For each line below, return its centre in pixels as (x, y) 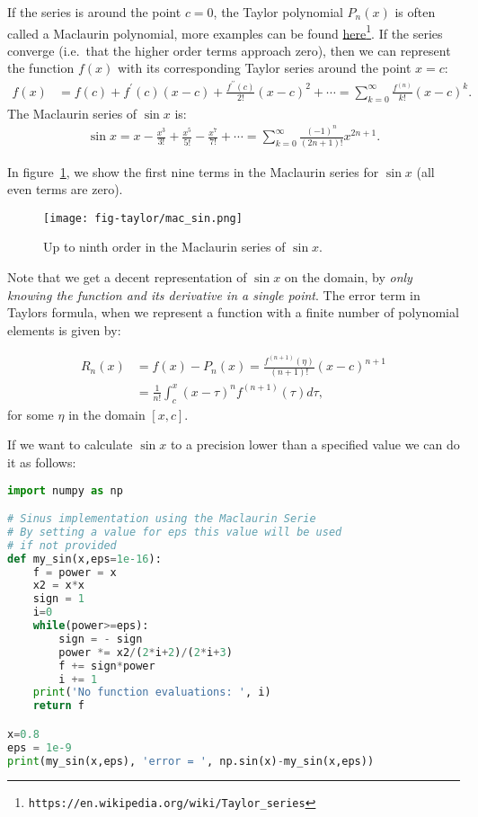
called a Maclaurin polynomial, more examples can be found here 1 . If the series (225, 31)
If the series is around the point (94, 12)
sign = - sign (101, 639)
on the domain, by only (348, 277)
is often (415, 12)
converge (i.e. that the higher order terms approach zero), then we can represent (229, 50)
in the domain (107, 414)
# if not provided (62, 545)
